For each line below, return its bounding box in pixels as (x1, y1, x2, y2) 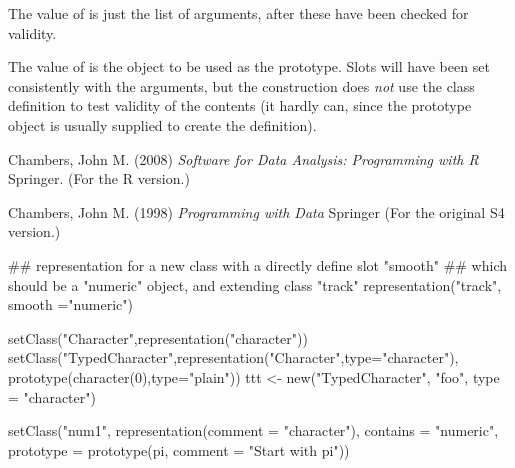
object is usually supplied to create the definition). (8, 114, 317, 135)
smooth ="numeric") (8, 294, 133, 315)
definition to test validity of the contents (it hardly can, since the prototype (8, 95, 472, 116)
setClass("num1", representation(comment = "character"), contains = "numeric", (8, 420, 499, 441)
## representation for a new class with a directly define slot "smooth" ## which (8, 254, 508, 275)
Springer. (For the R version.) (8, 168, 190, 189)
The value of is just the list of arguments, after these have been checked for (8, 3, 469, 23)
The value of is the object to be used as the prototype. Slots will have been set (8, 56, 490, 77)
